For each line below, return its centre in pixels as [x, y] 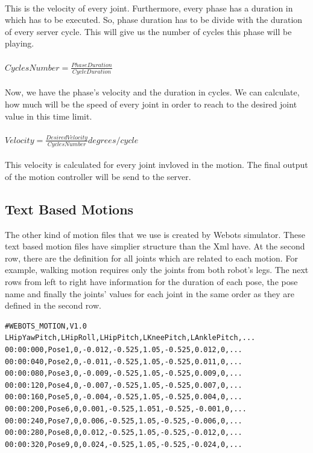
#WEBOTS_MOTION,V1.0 [46, 326]
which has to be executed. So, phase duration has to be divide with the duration [154, 20]
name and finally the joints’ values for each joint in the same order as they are [150, 293]
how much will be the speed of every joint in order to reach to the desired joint [151, 104]
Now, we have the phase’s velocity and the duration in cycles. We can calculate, [152, 92]
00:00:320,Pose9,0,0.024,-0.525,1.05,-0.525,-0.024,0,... [124, 444]
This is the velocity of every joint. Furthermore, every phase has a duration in [149, 8]
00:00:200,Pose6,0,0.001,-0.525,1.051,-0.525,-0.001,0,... [126, 409]
